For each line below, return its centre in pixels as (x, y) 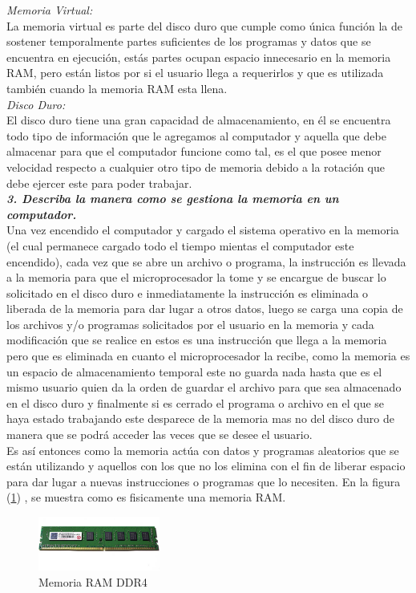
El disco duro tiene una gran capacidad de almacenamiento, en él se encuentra (199, 120)
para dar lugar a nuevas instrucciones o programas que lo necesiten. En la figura (204, 481)
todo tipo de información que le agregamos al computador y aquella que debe (196, 135)
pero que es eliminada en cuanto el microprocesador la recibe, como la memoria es (208, 356)
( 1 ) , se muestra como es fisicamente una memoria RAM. (146, 497)
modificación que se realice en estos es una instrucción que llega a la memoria (197, 340)
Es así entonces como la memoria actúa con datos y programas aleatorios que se (203, 450)
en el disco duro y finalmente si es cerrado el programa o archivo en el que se (196, 402)
